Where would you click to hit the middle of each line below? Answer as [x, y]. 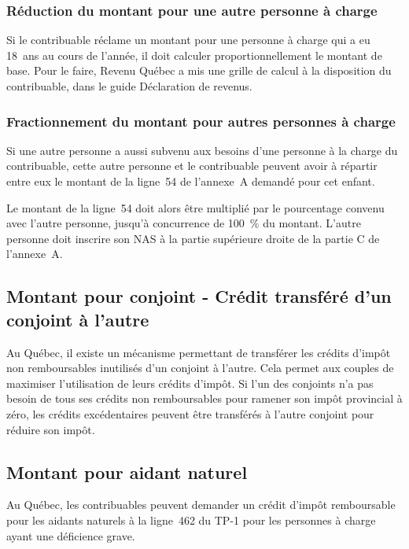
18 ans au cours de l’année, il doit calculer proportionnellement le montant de [194, 55]
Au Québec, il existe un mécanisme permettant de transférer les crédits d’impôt [199, 352]
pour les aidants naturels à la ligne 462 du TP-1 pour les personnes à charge [191, 520]
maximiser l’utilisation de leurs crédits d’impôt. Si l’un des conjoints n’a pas [190, 383]
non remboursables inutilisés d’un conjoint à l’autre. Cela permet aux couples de [200, 368]
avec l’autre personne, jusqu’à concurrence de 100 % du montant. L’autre [184, 223]
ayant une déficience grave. [71, 535]
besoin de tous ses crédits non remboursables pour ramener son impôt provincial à [204, 398]
